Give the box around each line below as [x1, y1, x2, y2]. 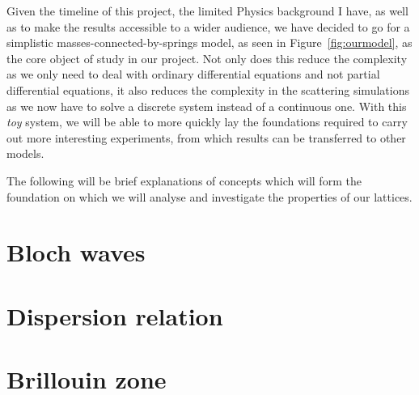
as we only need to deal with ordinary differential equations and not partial [6, 66, 380, 83]
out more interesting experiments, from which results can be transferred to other [6, 129, 406, 146]
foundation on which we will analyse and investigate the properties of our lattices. [6, 188, 413, 205]
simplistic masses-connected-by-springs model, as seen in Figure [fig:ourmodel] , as [6, 34, 413, 51]
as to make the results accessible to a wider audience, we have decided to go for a [6, 18, 410, 35]
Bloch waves [6, 236, 146, 269]
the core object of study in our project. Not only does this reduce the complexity [6, 49, 408, 66]
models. [6, 145, 44, 162]
